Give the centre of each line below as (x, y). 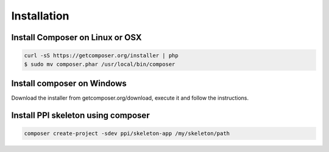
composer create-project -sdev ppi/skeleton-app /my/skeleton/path (127, 133)
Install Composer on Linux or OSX (76, 37)
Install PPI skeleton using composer (80, 115)
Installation (40, 16)
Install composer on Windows (69, 83)
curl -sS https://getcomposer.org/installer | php (101, 56)
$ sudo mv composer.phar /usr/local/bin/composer (100, 64)
